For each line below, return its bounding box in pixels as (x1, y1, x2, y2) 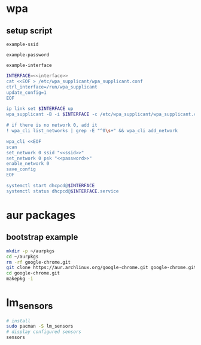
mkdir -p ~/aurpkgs (6, 248, 55, 254)
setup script (6, 26, 53, 36)
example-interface (6, 62, 52, 68)
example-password (6, 52, 50, 58)
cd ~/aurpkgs (6, 254, 39, 259)
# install (6, 317, 31, 324)
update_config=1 (6, 89, 47, 96)
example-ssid (6, 41, 39, 47)
